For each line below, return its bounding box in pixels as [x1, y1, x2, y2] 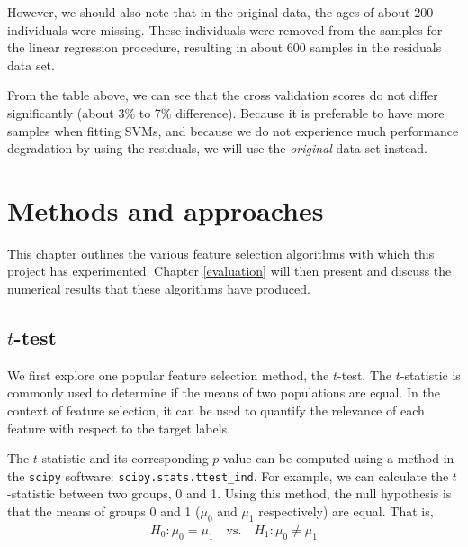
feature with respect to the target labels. [7, 418, 230, 437]
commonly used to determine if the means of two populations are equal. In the [7, 383, 440, 402]
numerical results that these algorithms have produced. [7, 279, 310, 298]
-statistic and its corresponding [37, 449, 209, 468]
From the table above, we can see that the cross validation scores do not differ [7, 86, 438, 105]
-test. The [337, 365, 391, 384]
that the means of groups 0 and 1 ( [7, 502, 201, 521]
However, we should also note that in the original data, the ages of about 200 [7, 3, 434, 21]
